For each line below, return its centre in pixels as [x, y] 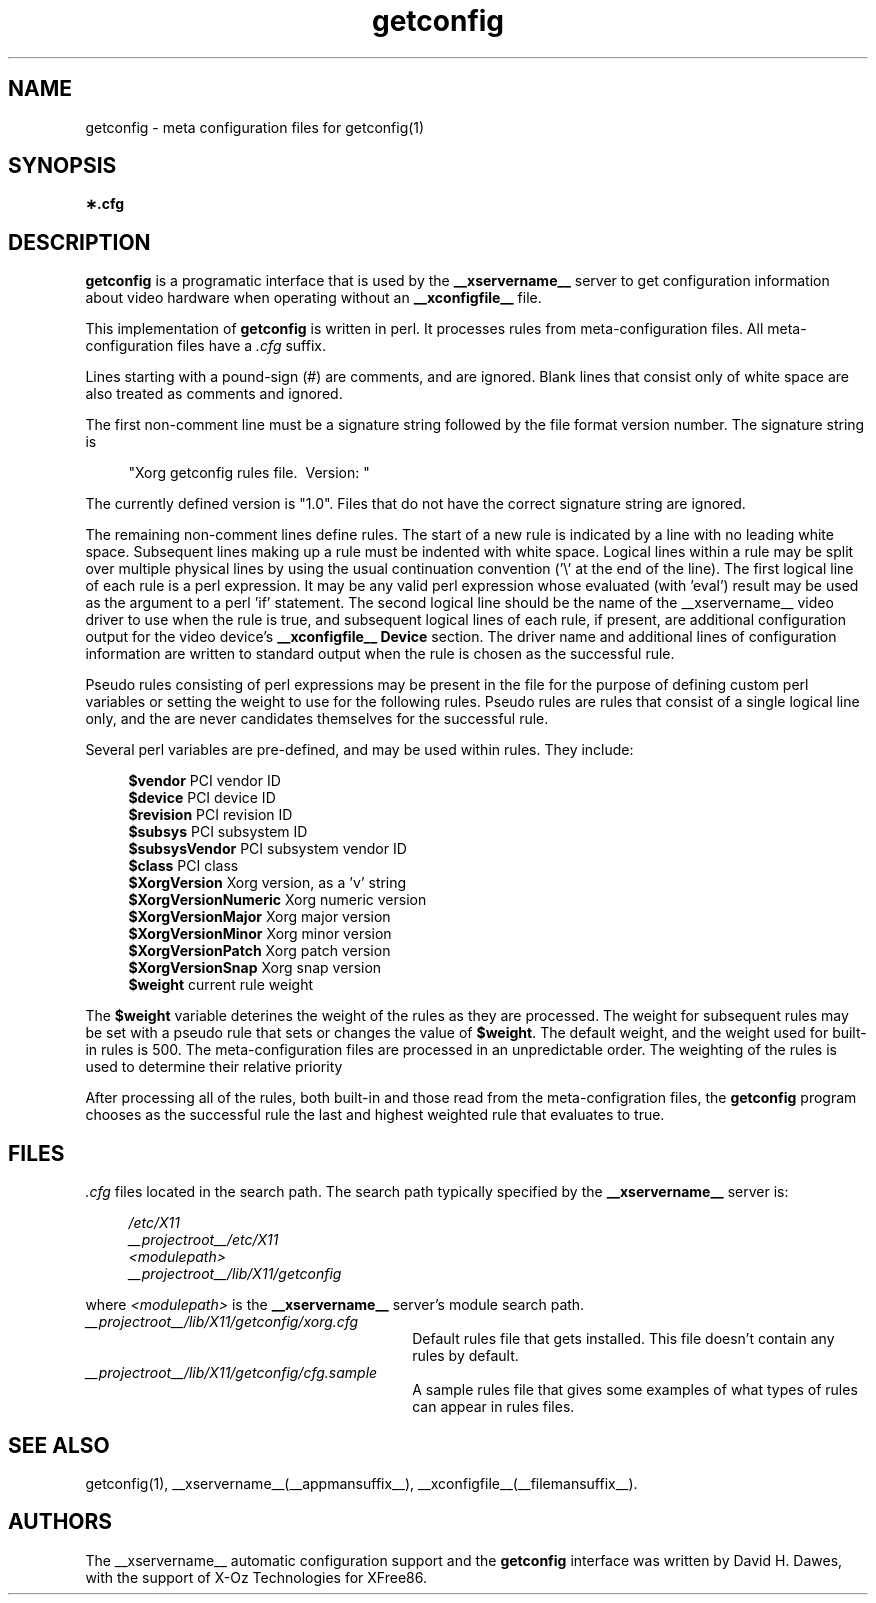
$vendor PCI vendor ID [204, 781]
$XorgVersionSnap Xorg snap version [255, 968]
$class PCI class [183, 866]
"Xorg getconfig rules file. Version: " [249, 473]
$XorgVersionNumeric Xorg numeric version [277, 900]
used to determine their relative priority [214, 1067]
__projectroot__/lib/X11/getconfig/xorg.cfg [222, 1322]
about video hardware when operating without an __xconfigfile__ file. [313, 298]
